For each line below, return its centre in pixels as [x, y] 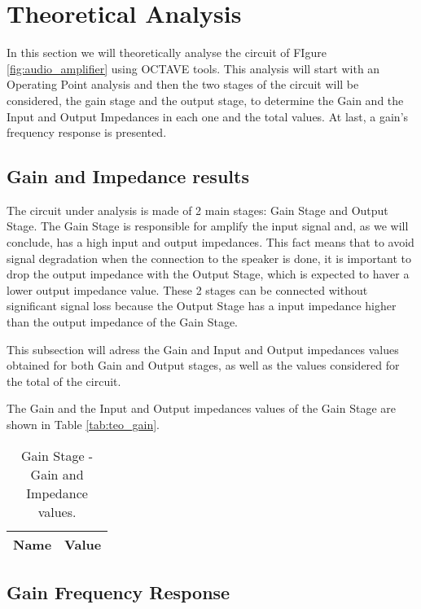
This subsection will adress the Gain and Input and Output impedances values [203, 349]
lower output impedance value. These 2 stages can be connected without [187, 289]
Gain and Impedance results [128, 176]
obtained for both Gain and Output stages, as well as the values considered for [203, 365]
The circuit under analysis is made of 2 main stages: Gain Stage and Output [197, 210]
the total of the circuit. [64, 381]
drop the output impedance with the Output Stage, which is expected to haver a [208, 274]
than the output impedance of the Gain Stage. [123, 322]
